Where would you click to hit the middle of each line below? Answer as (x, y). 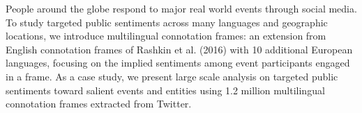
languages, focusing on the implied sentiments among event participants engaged (178, 63)
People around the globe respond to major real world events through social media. (181, 8)
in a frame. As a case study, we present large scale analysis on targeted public (172, 76)
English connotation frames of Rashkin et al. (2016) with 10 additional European (179, 49)
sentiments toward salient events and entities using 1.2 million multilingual (165, 90)
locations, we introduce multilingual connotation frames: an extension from (166, 36)
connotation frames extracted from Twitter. (99, 104)
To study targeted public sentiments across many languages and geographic (167, 22)
